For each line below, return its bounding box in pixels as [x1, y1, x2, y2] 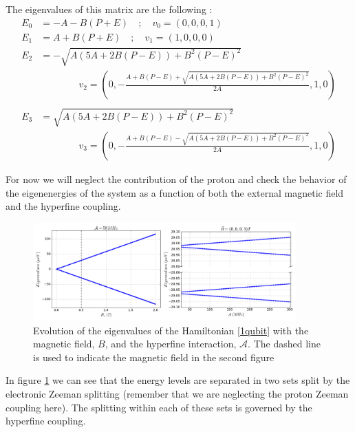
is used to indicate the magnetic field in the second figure [33, 349, 275, 364]
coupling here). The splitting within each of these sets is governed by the [6, 400, 312, 414]
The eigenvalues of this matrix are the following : [6, 2, 213, 16]
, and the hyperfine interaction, [105, 336, 237, 351]
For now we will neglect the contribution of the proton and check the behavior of [6, 171, 347, 186]
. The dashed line [248, 336, 321, 351]
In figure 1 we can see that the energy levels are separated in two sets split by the [6, 373, 350, 387]
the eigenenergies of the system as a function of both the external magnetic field [6, 185, 344, 199]
